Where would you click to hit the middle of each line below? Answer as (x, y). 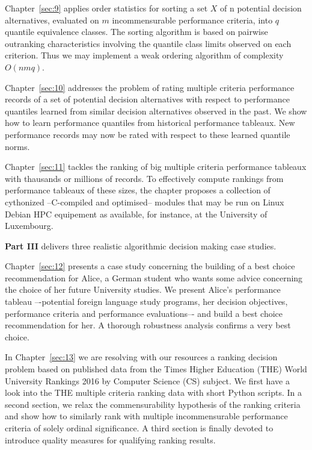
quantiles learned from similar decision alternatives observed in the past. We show (156, 111)
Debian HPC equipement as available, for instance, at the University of (136, 214)
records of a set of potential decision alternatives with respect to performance (147, 99)
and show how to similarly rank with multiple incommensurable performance (146, 416)
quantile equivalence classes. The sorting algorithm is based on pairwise (136, 32)
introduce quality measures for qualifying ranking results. (110, 439)
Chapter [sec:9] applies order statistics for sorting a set (106, 8)
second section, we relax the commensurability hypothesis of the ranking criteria (153, 404)
